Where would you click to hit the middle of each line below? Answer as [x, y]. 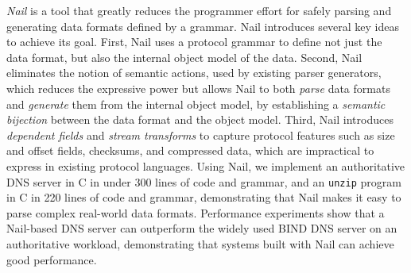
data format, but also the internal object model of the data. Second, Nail [184, 57]
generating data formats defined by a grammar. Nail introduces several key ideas [203, 26]
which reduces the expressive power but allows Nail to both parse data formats [198, 88]
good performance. [52, 259]
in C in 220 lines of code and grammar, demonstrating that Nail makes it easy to [204, 197]
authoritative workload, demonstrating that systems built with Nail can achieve [200, 243]
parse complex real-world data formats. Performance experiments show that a [196, 212]
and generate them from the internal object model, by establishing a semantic [196, 104]
